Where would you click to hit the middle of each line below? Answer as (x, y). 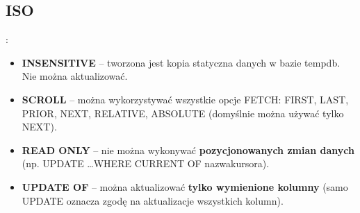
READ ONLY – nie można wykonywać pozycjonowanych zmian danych (188, 150)
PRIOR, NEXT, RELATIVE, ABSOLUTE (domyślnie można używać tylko (183, 113)
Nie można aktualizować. (75, 76)
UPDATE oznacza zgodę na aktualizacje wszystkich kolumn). (153, 200)
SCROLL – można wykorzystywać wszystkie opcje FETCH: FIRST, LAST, (185, 99)
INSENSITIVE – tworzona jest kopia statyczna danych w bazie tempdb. (181, 62)
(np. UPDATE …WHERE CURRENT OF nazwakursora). (146, 163)
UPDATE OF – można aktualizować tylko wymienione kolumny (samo (185, 186)
